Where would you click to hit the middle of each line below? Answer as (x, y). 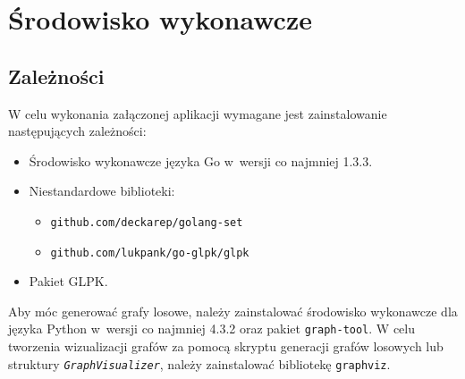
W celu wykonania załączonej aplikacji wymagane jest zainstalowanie (198, 113)
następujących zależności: (77, 131)
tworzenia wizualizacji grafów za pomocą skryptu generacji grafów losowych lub (226, 346)
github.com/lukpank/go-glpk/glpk (150, 253)
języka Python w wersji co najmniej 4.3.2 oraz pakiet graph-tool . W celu (211, 328)
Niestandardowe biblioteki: (102, 191)
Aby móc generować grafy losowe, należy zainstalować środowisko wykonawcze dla (233, 311)
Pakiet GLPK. (68, 281)
